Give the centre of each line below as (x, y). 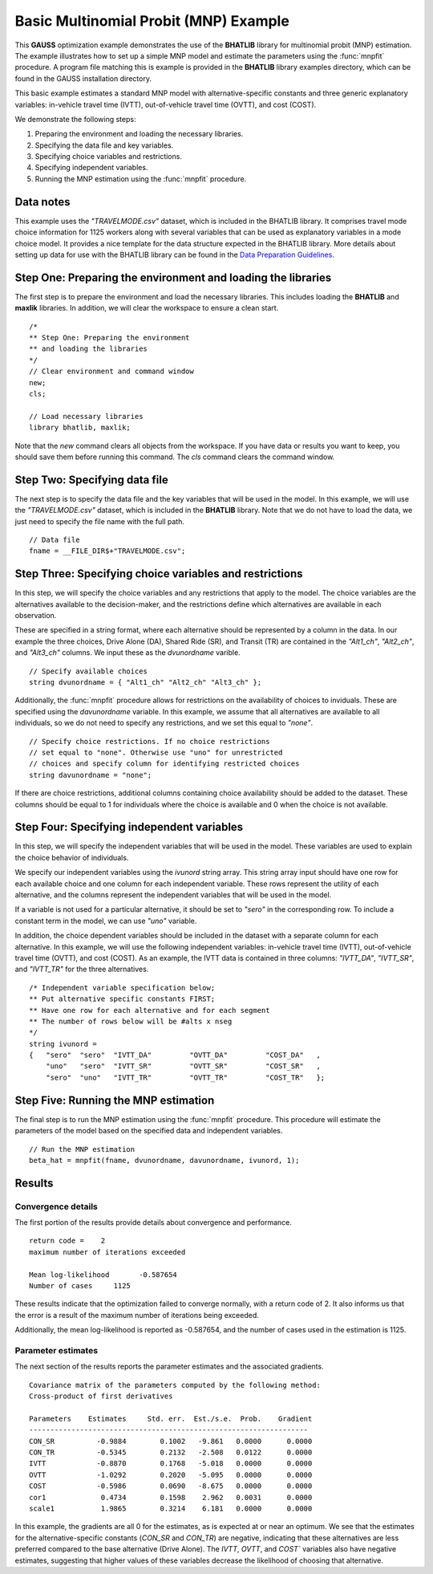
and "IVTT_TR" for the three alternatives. (82, 969)
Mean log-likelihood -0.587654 (103, 1275)
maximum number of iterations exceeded (107, 1252)
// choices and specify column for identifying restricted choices (164, 764)
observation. (36, 616)
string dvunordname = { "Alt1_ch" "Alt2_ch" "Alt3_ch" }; (146, 683)
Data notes (43, 202)
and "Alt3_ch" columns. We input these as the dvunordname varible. (127, 653)
